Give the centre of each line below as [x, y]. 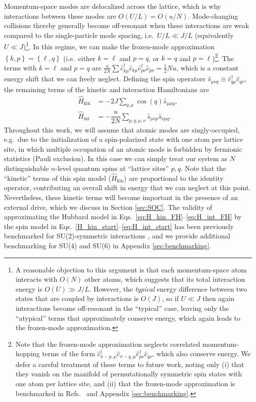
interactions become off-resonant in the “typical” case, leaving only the [122, 308]
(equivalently [214, 35]
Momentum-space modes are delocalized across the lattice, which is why [112, 6]
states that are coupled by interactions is [77, 298]
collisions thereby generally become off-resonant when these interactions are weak [127, 25]
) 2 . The [223, 57]
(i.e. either [79, 58]
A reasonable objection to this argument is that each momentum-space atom [131, 269]
